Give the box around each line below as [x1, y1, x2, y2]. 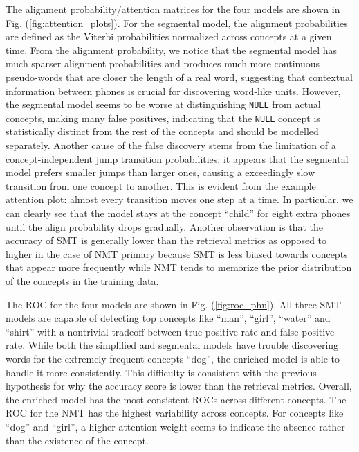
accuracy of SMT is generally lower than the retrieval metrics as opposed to [6, 233, 327, 247]
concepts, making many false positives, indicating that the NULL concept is [6, 110, 320, 125]
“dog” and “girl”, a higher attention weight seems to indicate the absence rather [6, 419, 345, 433]
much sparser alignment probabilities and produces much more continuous [6, 56, 320, 71]
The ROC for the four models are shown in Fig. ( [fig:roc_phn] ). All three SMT [6, 297, 342, 311]
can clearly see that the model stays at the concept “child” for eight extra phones [6, 206, 351, 220]
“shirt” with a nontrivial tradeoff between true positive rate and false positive [6, 324, 335, 338]
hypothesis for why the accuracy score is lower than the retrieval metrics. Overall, [6, 379, 352, 393]
